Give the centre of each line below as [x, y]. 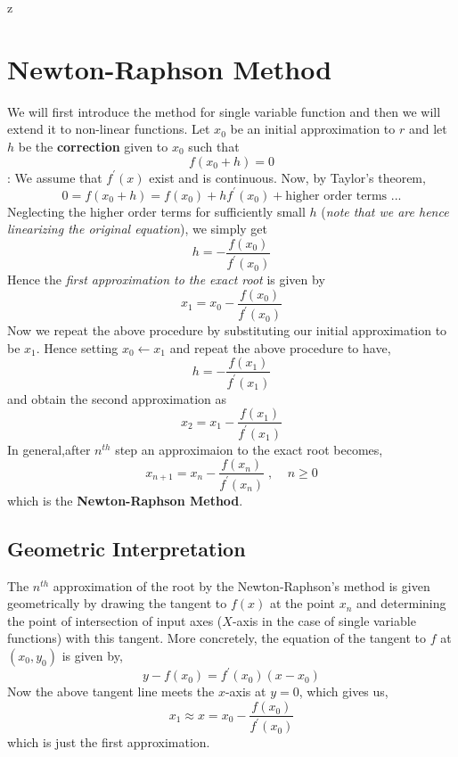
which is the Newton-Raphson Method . [125, 500]
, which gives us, [343, 691]
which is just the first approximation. [109, 742]
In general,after [49, 449]
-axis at [245, 691]
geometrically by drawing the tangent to [117, 603]
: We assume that [55, 177]
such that [214, 146]
